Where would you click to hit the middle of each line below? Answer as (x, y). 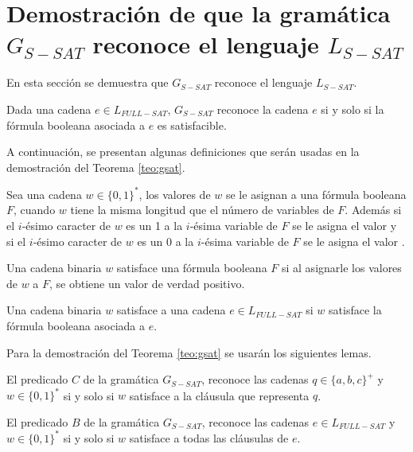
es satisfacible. (192, 125)
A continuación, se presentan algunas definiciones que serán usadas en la (183, 152)
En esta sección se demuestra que (88, 82)
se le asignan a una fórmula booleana (316, 194)
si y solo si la (353, 109)
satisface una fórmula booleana (192, 268)
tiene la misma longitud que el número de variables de (202, 210)
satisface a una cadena (171, 310)
